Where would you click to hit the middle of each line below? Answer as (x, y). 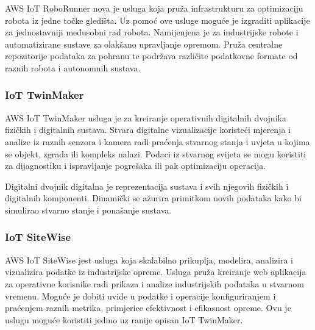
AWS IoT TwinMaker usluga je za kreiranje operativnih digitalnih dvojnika (146, 117)
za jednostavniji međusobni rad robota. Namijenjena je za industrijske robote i (152, 32)
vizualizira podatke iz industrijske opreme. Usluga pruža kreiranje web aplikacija (156, 272)
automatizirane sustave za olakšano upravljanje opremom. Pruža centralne (144, 44)
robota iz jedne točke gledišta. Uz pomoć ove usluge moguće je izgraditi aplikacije (157, 20)
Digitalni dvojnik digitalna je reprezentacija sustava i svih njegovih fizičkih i (147, 186)
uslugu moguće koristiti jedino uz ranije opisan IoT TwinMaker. (124, 319)
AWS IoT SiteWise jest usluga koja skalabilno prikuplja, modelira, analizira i (149, 260)
